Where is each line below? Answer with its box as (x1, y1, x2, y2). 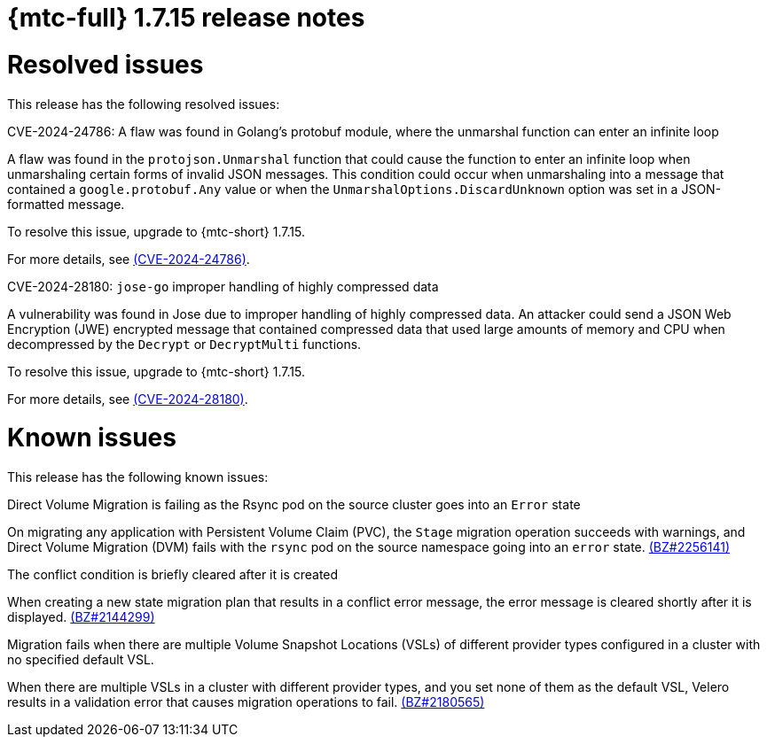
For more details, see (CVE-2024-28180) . (7, 391, 248, 407)
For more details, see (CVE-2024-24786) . (7, 251, 250, 267)
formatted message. (7, 196, 125, 212)
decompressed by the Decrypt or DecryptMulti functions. (7, 336, 362, 352)
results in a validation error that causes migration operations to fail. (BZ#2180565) (7, 694, 485, 709)
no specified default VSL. (7, 652, 154, 667)
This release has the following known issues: (7, 469, 269, 484)
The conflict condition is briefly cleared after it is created (7, 567, 339, 582)
